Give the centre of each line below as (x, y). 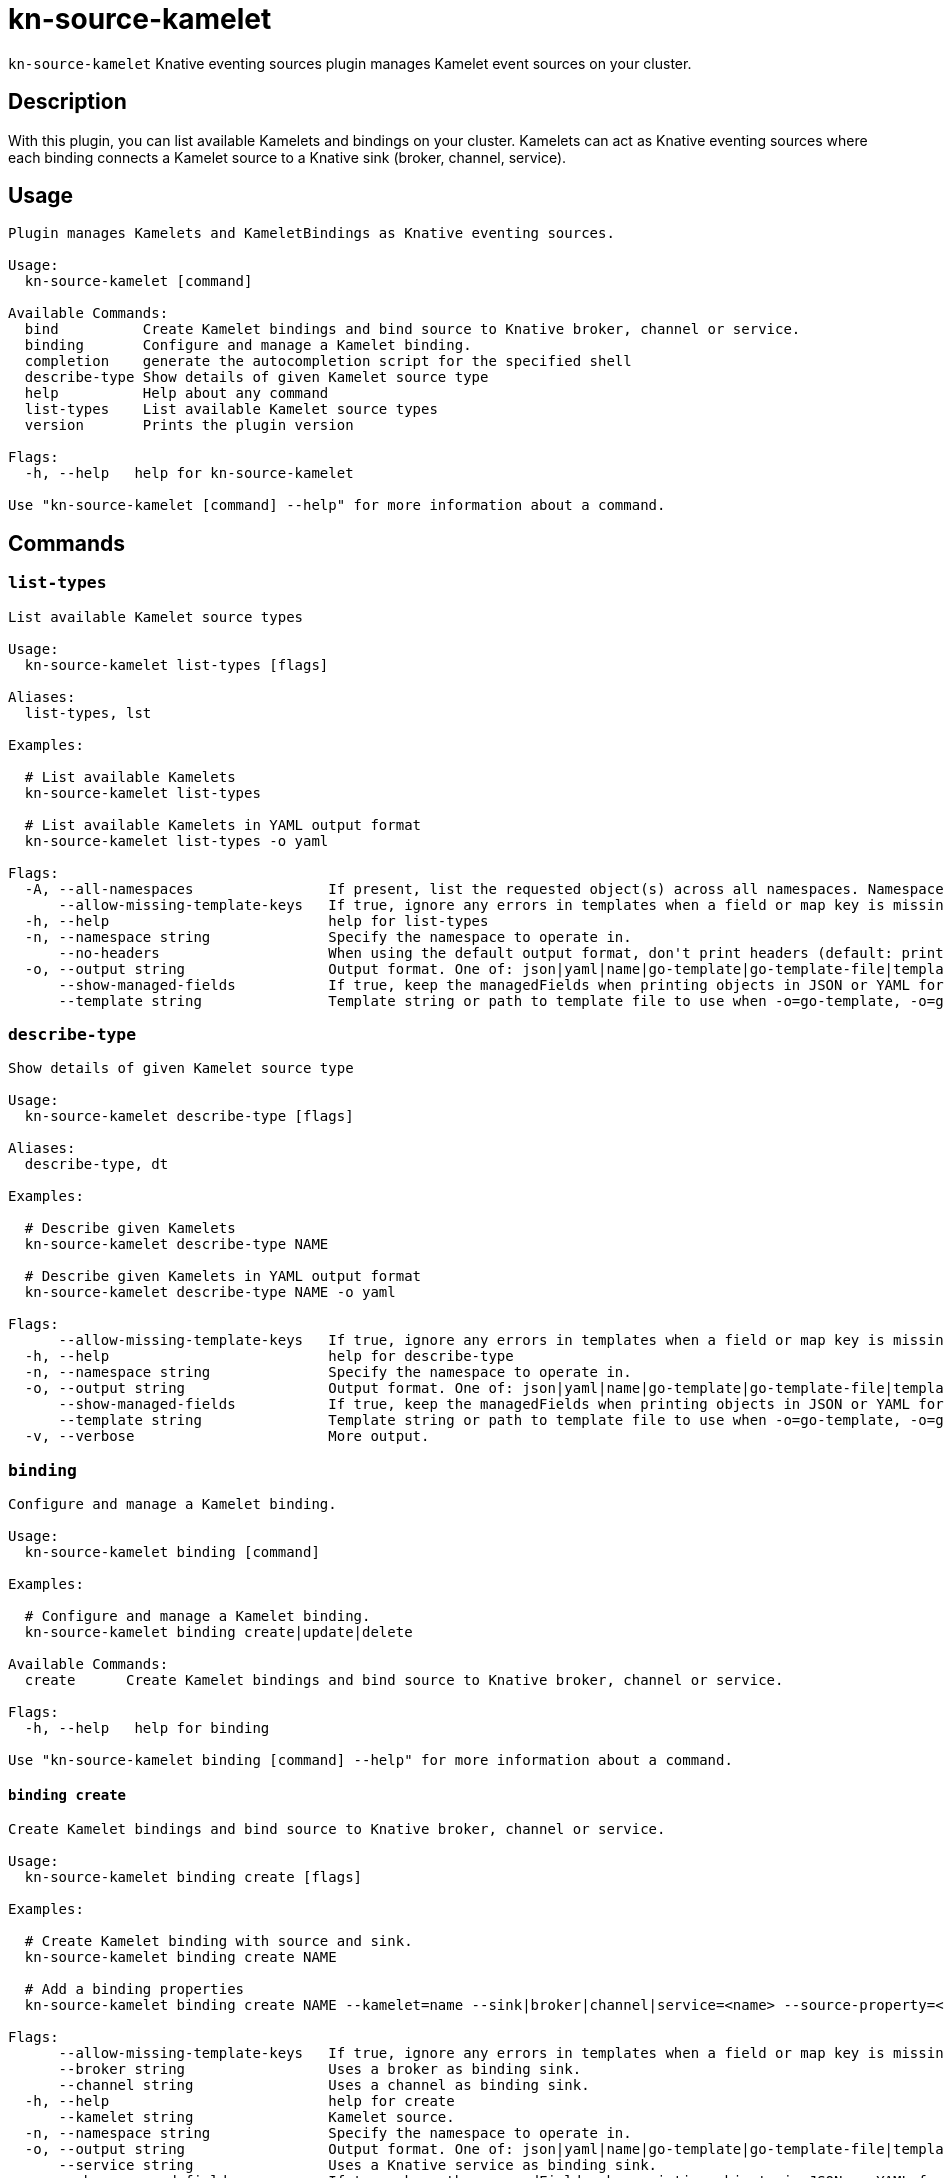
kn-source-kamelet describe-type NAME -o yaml (210, 1292)
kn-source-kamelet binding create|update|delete (218, 1632)
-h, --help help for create (239, 2101)
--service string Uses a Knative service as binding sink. (358, 2165)
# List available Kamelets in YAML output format (223, 824)
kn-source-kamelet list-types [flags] (176, 664)
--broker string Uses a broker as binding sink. (320, 2069)
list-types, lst (88, 712)
